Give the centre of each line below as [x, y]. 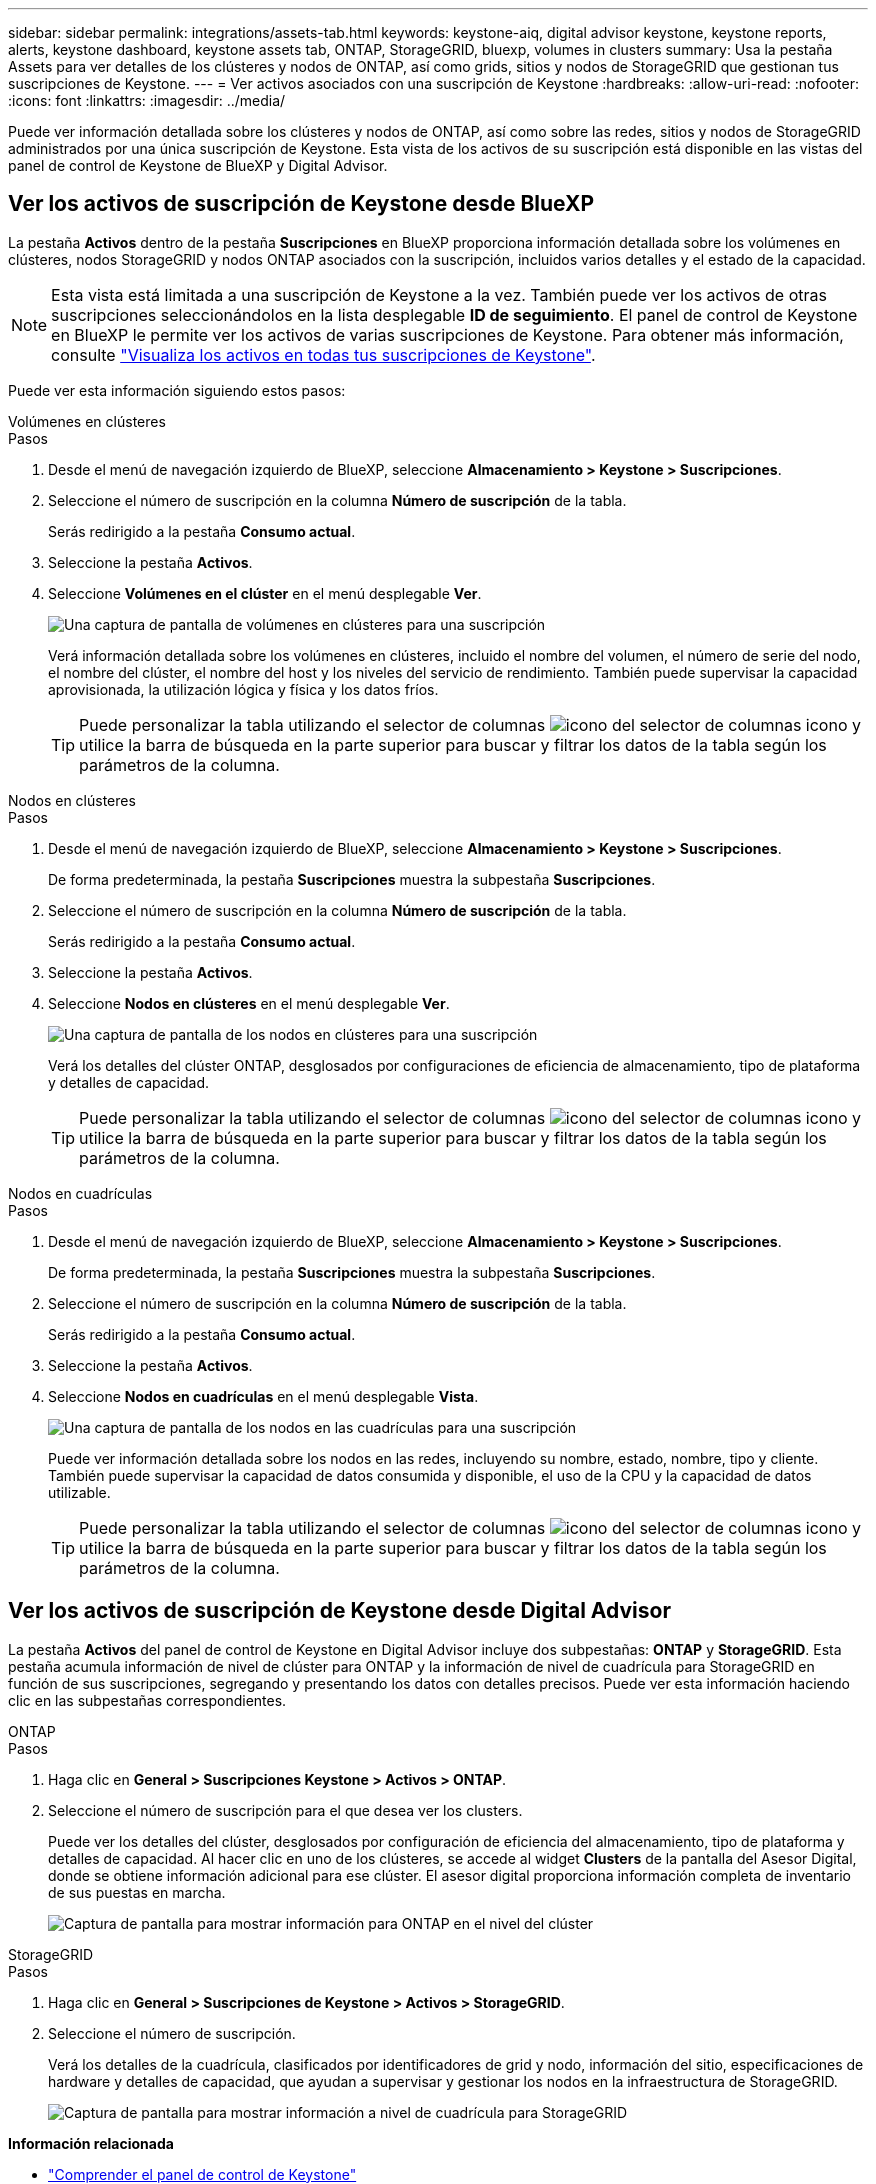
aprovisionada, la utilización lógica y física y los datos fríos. [243, 689]
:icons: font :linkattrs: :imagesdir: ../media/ [147, 100]
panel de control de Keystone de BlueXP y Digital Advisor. [198, 165]
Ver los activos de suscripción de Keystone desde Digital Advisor [339, 1611]
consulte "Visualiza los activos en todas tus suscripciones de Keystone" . [323, 354]
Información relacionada [91, 2143]
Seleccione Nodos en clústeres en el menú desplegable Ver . [249, 1003]
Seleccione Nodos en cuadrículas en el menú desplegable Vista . [263, 1396]
